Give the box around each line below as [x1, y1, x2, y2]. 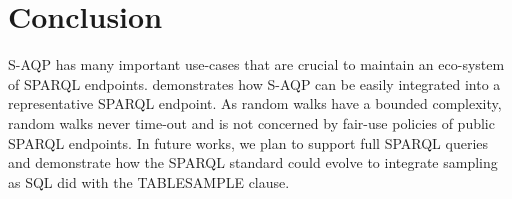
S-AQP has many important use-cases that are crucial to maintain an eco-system [8, 54, 505, 75]
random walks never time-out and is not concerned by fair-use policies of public [8, 112, 495, 133]
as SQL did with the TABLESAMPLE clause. [8, 171, 290, 192]
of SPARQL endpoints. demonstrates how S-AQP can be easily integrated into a [8, 73, 501, 94]
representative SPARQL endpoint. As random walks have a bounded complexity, [8, 93, 502, 114]
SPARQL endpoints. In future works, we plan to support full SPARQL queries [8, 132, 489, 153]
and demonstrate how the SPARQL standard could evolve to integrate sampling [8, 152, 498, 173]
